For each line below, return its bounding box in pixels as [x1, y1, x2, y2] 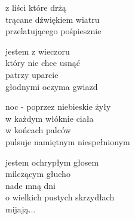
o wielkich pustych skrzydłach [5, 191, 115, 203]
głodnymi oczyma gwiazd [5, 80, 98, 92]
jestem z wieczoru [5, 44, 70, 57]
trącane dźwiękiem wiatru [5, 13, 100, 25]
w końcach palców [5, 124, 71, 136]
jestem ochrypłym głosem [5, 155, 99, 168]
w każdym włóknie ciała [5, 112, 94, 124]
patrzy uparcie [5, 68, 59, 80]
